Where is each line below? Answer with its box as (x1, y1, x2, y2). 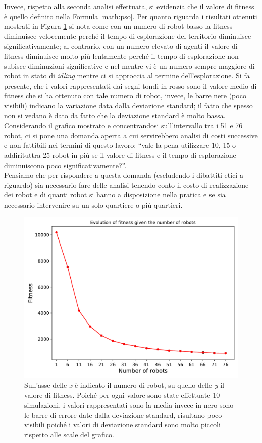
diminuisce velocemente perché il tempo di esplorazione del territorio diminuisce (4, 30, 251, 41)
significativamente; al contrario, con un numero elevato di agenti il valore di (4, 41, 238, 51)
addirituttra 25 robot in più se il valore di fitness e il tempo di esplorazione (4, 149, 236, 160)
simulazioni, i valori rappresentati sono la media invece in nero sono (24, 399, 234, 410)
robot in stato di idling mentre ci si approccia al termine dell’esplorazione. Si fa (4, 70, 250, 81)
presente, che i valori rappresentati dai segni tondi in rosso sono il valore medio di (4, 80, 257, 91)
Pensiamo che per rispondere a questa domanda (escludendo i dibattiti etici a (4, 170, 243, 180)
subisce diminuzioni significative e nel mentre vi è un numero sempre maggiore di (4, 60, 255, 71)
